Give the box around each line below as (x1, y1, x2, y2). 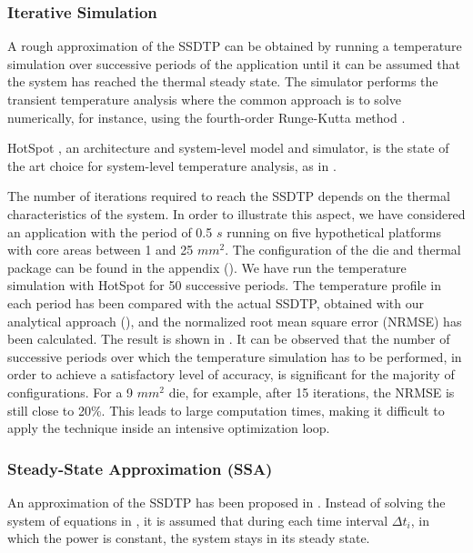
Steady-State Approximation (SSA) (7, 457, 273, 479)
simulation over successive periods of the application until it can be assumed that (7, 54, 460, 73)
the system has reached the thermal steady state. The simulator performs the (7, 72, 438, 91)
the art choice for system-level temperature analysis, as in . (7, 156, 337, 175)
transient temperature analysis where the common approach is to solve (7, 90, 401, 108)
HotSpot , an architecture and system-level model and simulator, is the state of (7, 138, 449, 157)
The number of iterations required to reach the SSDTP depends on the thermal (7, 186, 450, 206)
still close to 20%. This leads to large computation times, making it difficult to (7, 400, 445, 419)
